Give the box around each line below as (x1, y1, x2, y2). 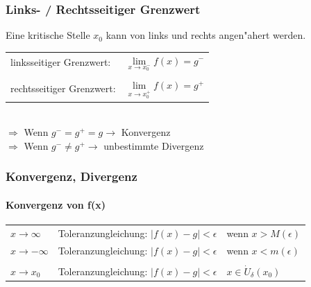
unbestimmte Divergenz (103, 138, 204, 153)
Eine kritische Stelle (6, 28, 90, 42)
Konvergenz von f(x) (6, 197, 106, 211)
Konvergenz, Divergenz (6, 168, 137, 185)
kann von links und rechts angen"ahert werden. (106, 28, 306, 42)
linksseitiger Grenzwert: (10, 55, 111, 69)
